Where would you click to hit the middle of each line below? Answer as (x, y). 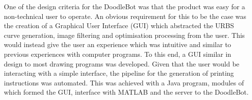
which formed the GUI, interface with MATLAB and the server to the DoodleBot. (126, 92)
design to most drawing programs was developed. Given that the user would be (122, 63)
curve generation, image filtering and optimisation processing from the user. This (125, 35)
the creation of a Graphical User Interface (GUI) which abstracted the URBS (119, 25)
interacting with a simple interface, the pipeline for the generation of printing (119, 73)
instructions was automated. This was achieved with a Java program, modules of (124, 82)
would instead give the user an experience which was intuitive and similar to (118, 44)
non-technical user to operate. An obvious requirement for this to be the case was (125, 16)
